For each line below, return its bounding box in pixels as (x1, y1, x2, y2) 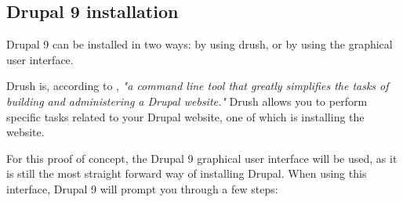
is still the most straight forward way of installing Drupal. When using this (6, 165, 367, 182)
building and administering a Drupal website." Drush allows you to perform (6, 92, 368, 109)
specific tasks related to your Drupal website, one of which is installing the (6, 108, 365, 124)
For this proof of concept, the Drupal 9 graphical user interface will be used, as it (6, 150, 398, 166)
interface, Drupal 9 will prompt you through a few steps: (6, 180, 278, 197)
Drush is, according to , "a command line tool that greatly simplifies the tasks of (6, 78, 389, 94)
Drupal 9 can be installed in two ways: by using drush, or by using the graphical (6, 36, 393, 52)
